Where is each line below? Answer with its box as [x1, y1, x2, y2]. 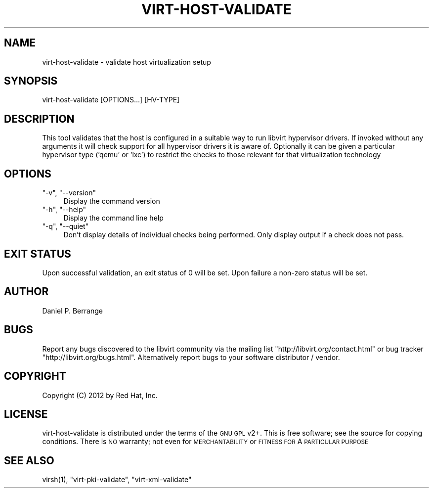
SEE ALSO [4, 454, 54, 467]
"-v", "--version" [42, 188, 96, 197]
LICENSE [4, 407, 48, 420]
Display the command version [63, 197, 160, 206]
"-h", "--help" [42, 205, 87, 214]
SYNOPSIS [4, 75, 58, 88]
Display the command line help [63, 214, 164, 223]
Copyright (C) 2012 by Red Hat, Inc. [42, 391, 158, 400]
